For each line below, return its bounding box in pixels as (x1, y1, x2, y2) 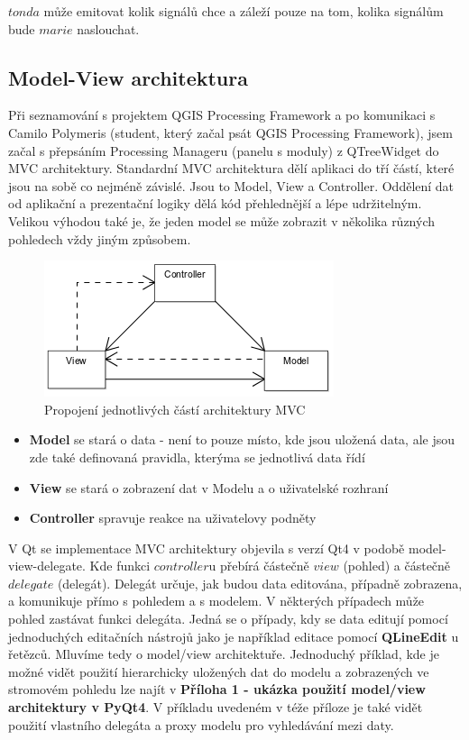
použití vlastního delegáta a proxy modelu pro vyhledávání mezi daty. (8, 715, 394, 734)
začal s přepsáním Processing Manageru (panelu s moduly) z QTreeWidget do (8, 141, 439, 160)
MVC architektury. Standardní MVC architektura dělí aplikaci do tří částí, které (8, 159, 455, 178)
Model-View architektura (8, 63, 248, 91)
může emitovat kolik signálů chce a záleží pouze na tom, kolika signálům (43, 2, 444, 20)
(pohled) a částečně (343, 556, 451, 575)
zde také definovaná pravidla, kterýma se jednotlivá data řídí (29, 447, 365, 466)
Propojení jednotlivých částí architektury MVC (44, 399, 306, 418)
